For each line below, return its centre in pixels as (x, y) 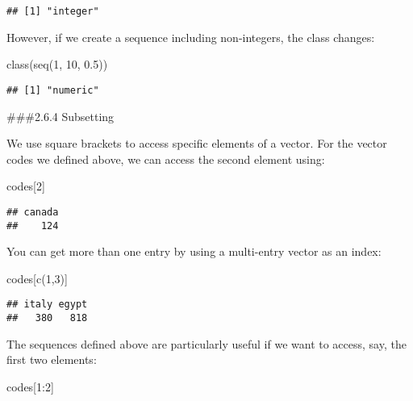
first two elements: (52, 359)
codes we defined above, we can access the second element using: (166, 159)
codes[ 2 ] (26, 186)
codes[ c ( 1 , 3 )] (37, 278)
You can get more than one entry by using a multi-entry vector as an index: (194, 251)
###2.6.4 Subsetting (60, 116)
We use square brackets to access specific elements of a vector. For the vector (197, 143)
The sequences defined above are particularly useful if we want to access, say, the (206, 343)
